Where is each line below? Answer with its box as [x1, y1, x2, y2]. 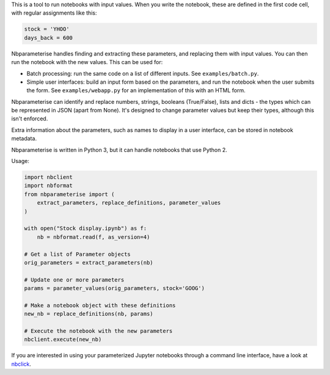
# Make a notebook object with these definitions [24, 302, 176, 308]
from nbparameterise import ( [24, 191, 115, 198]
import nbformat [24, 182, 73, 189]
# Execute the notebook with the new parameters [24, 327, 173, 335]
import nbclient [24, 174, 73, 181]
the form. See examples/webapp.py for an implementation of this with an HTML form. [26, 87, 246, 94]
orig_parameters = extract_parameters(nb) [24, 259, 153, 266]
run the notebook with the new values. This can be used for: [11, 59, 163, 66]
